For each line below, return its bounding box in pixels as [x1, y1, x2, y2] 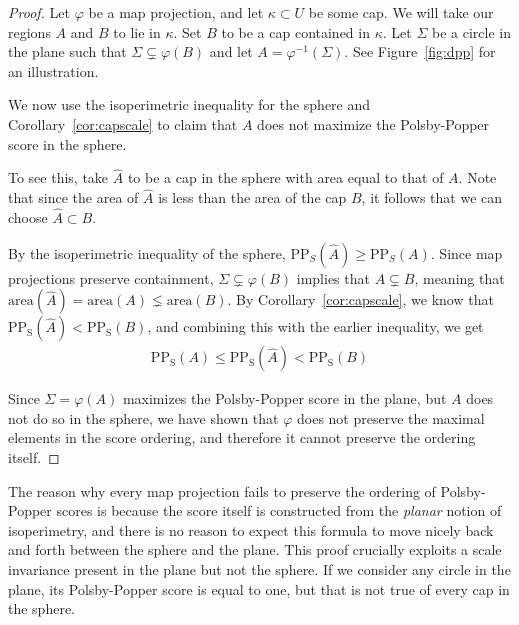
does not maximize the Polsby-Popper [257, 113, 490, 134]
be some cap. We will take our [308, 2, 494, 22]
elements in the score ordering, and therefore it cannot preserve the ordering [8, 427, 476, 448]
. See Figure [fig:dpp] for [344, 41, 496, 62]
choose [8, 207, 48, 227]
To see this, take [8, 167, 109, 188]
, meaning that [414, 267, 505, 288]
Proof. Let [8, 2, 70, 22]
